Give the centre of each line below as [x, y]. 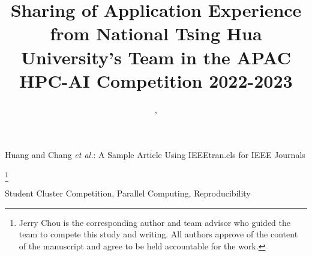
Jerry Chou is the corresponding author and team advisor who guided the [154, 222]
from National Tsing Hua [156, 33]
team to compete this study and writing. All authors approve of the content [158, 234]
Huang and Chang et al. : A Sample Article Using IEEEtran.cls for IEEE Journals [155, 155]
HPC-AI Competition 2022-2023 [156, 80]
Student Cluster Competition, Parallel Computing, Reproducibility [128, 193]
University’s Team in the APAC [156, 57]
